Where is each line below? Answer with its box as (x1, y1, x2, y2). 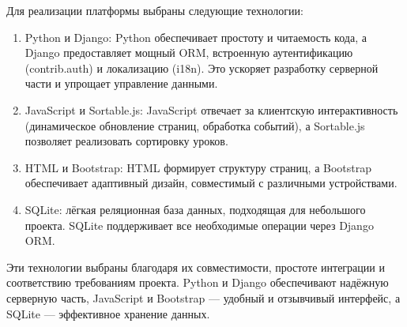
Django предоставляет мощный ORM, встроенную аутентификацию (24, 44, 353, 61)
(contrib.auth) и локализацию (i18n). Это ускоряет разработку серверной (24, 59, 379, 76)
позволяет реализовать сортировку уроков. (24, 133, 228, 149)
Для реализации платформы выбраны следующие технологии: (6, 2, 303, 18)
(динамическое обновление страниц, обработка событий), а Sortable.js (24, 117, 365, 133)
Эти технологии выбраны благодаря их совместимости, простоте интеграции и (6, 258, 385, 275)
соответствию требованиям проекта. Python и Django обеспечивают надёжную (6, 274, 389, 291)
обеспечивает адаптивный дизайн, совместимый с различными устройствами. (24, 175, 398, 191)
